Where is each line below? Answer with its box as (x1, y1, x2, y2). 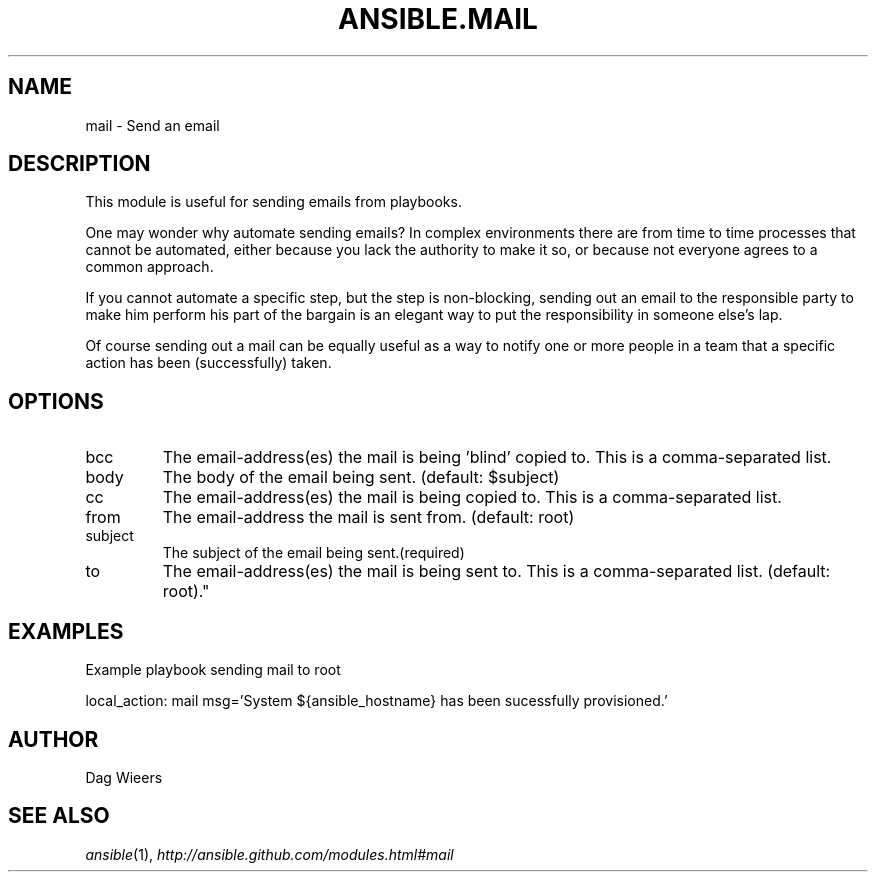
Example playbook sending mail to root (85, 661, 341, 679)
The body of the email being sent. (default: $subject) (162, 467, 560, 488)
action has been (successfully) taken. (85, 354, 332, 372)
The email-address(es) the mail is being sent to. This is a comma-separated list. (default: (162, 561, 831, 582)
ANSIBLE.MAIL (338, 2, 538, 36)
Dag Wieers (85, 768, 163, 786)
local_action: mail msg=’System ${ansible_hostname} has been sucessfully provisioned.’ (85, 692, 668, 710)
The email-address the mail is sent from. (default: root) (162, 507, 575, 528)
